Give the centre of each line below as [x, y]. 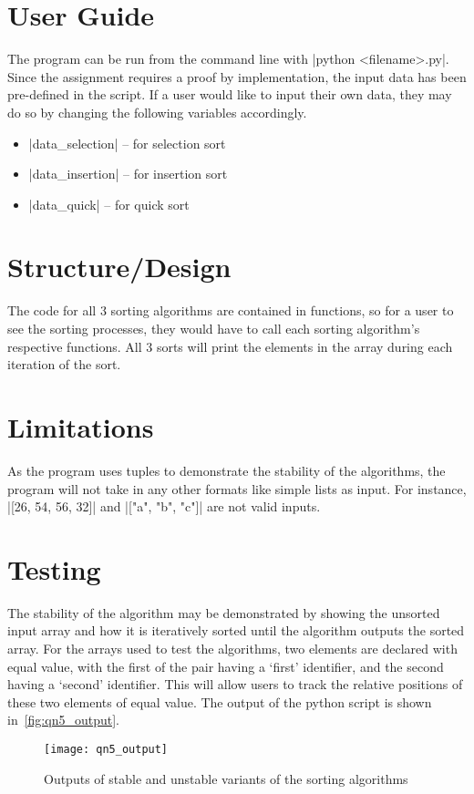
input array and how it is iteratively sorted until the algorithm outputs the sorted [236, 630]
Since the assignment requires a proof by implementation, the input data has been [237, 76]
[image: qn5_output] [106, 749]
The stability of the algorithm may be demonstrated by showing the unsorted [224, 612]
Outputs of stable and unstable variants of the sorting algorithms [226, 778]
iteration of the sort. [64, 364]
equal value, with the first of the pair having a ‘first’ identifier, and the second [226, 666]
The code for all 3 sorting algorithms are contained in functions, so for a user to [231, 310]
